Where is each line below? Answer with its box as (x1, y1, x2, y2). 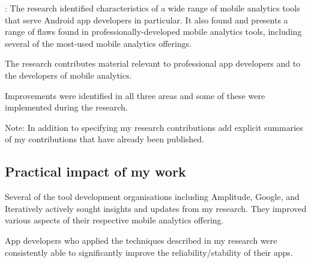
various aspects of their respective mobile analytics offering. (5, 214, 224, 226)
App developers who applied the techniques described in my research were (5, 234, 277, 246)
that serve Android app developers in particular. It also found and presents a (5, 13, 288, 26)
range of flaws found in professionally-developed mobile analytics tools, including (5, 25, 302, 38)
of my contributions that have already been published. (5, 133, 204, 145)
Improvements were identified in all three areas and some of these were (5, 89, 265, 101)
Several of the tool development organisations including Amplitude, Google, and (5, 190, 300, 203)
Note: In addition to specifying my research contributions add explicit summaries (5, 121, 303, 133)
